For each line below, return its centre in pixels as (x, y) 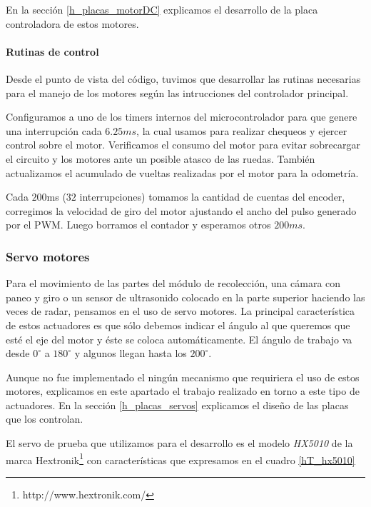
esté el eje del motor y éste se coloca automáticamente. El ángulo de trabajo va (179, 339)
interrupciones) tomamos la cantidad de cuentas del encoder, (212, 197)
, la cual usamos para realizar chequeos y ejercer (242, 130)
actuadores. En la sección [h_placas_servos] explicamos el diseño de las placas (177, 405)
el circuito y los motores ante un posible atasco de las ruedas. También (161, 158)
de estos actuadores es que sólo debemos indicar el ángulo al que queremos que (178, 325)
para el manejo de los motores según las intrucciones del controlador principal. (177, 92)
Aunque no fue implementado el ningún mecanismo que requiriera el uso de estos (183, 377)
